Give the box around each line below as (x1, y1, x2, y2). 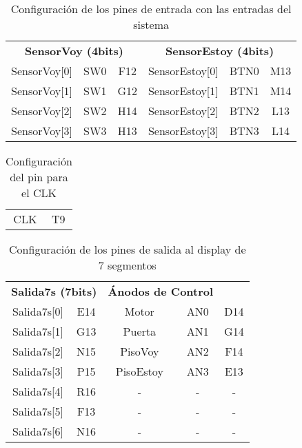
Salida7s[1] (12, 323, 63, 339)
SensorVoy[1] (11, 83, 73, 99)
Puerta (123, 323, 156, 339)
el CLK (21, 185, 57, 201)
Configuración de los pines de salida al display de (9, 241, 246, 257)
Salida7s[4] (12, 383, 63, 399)
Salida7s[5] (12, 403, 63, 419)
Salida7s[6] (12, 423, 63, 439)
